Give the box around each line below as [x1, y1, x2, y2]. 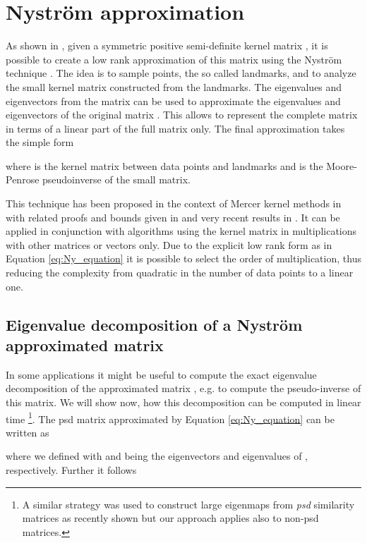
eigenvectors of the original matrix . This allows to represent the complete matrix [6, 107, 358, 122]
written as [6, 425, 49, 439]
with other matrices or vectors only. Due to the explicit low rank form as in [6, 237, 332, 252]
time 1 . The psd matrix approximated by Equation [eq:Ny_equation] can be [6, 409, 335, 426]
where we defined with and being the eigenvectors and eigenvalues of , [6, 449, 308, 463]
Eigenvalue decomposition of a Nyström [6, 313, 303, 335]
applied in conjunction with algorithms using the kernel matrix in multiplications [6, 224, 357, 238]
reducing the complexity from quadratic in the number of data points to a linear [6, 265, 354, 280]
